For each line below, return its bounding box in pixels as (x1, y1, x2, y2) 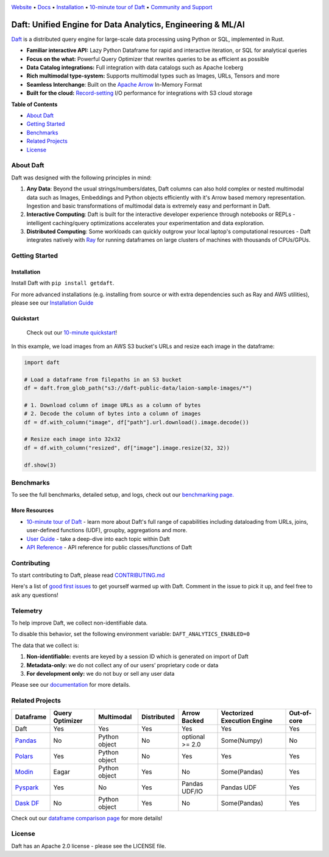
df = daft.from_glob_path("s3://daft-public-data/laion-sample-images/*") (24, 385, 253, 392)
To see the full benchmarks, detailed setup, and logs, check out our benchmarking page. (11, 491, 235, 499)
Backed (182, 716, 204, 725)
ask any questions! (11, 591, 59, 598)
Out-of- (289, 709, 312, 717)
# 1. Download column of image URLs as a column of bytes (24, 402, 201, 408)
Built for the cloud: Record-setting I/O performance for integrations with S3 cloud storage (26, 89, 253, 97)
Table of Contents (11, 101, 58, 108)
